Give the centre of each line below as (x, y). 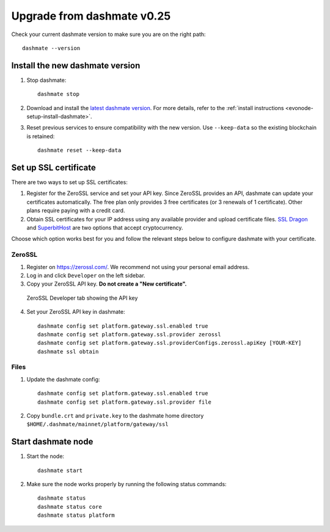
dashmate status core (70, 507)
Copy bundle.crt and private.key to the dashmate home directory (115, 416)
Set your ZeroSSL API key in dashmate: (76, 312)
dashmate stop (58, 94)
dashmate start (60, 470)
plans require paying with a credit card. (76, 210)
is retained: (41, 136)
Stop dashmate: (46, 80)
